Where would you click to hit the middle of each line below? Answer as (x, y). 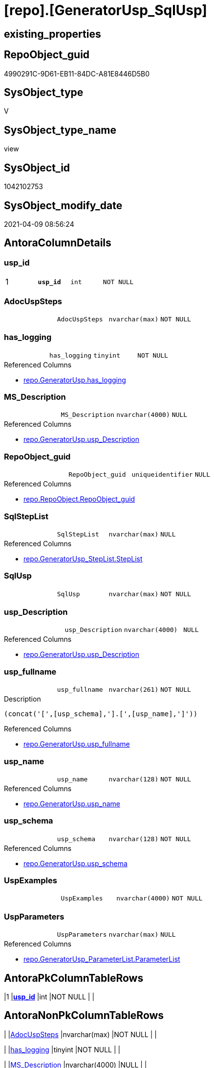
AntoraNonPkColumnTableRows (84, 1016)
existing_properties (53, 34)
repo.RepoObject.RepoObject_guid (79, 499)
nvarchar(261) (134, 690)
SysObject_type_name (60, 130)
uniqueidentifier (162, 475)
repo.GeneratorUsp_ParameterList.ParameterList (102, 959)
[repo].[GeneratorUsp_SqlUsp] (106, 10)
